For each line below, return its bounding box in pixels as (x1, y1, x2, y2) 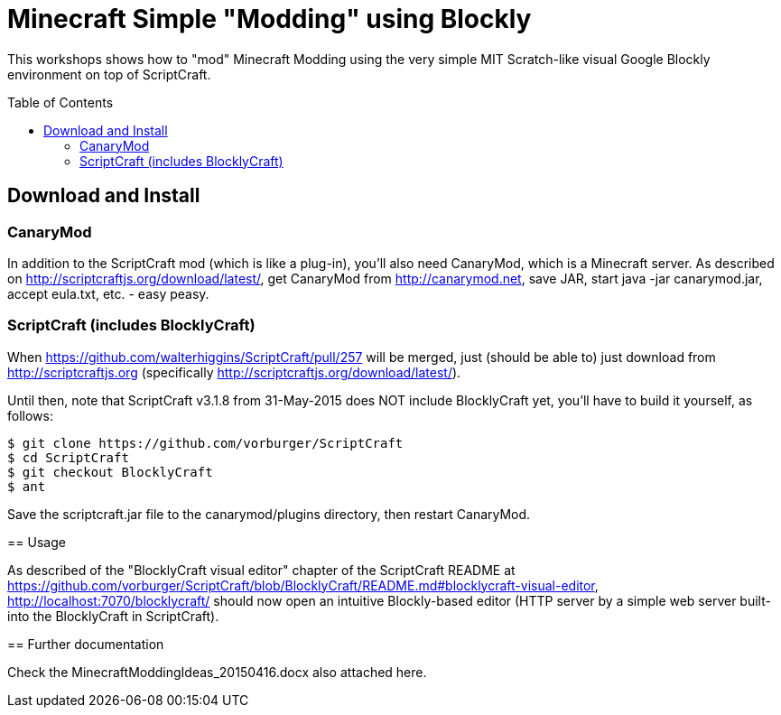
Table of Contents (7, 94, 114, 110)
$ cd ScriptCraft (7, 450, 129, 465)
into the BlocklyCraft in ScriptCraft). (7, 608, 219, 624)
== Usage (7, 534, 66, 550)
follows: (7, 407, 53, 423)
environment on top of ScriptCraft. (7, 66, 211, 82)
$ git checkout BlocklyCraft (7, 464, 213, 479)
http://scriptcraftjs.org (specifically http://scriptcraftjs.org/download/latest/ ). (7, 364, 461, 380)
